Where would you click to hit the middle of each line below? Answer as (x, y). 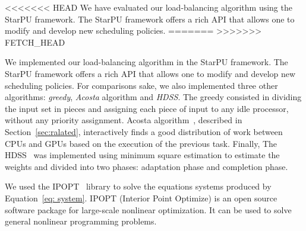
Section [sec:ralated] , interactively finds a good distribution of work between (144, 131)
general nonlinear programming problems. (81, 221)
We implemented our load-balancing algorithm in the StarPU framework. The (146, 62)
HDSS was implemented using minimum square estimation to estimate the (142, 155)
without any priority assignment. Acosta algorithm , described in (124, 120)
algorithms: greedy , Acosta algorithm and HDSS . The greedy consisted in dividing (153, 97)
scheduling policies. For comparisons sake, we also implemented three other (141, 85)
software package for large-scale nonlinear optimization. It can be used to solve (148, 209)
